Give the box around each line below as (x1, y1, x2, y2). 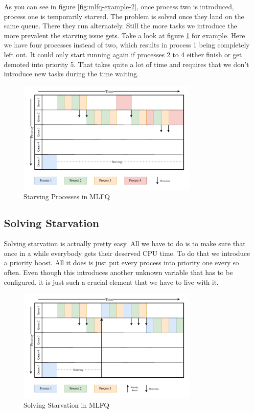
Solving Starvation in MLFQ (23, 399, 110, 410)
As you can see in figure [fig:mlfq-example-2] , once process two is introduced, (4, 1, 234, 11)
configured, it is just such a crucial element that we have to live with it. (4, 276, 219, 287)
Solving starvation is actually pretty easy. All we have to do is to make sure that (4, 238, 246, 249)
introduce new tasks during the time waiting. (4, 69, 139, 79)
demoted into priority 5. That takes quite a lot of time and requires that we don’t (4, 59, 249, 69)
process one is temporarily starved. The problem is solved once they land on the (4, 11, 244, 21)
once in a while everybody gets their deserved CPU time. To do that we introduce (4, 248, 250, 258)
